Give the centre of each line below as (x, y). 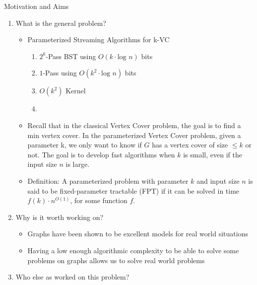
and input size (218, 180)
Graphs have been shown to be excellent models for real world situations (138, 234)
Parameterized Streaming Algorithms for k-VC (98, 39)
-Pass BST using (71, 56)
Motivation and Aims (36, 6)
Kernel (76, 91)
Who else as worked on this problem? (72, 277)
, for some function (99, 200)
